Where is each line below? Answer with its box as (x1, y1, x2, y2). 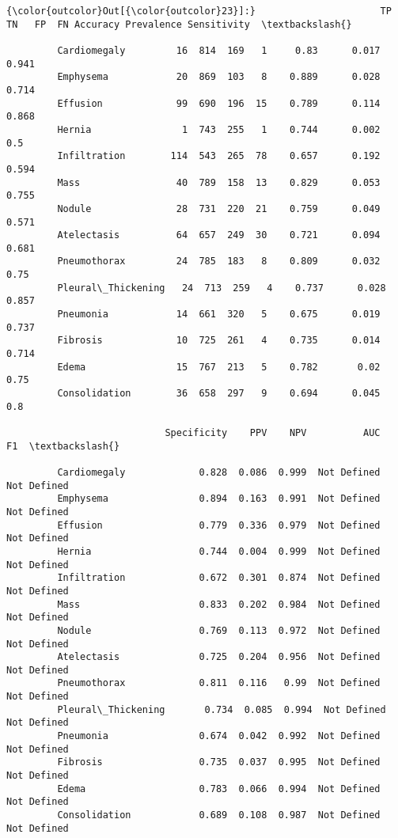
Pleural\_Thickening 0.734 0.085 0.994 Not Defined (57, 703, 386, 715)
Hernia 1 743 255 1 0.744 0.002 (57, 123, 381, 135)
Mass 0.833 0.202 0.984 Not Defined (57, 598, 381, 610)
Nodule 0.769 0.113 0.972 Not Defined (57, 624, 381, 636)
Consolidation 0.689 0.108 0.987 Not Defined (57, 810, 381, 821)
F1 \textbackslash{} (6, 440, 120, 452)
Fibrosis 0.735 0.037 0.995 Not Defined (57, 756, 381, 768)
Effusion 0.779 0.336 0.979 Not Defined (57, 519, 381, 531)
